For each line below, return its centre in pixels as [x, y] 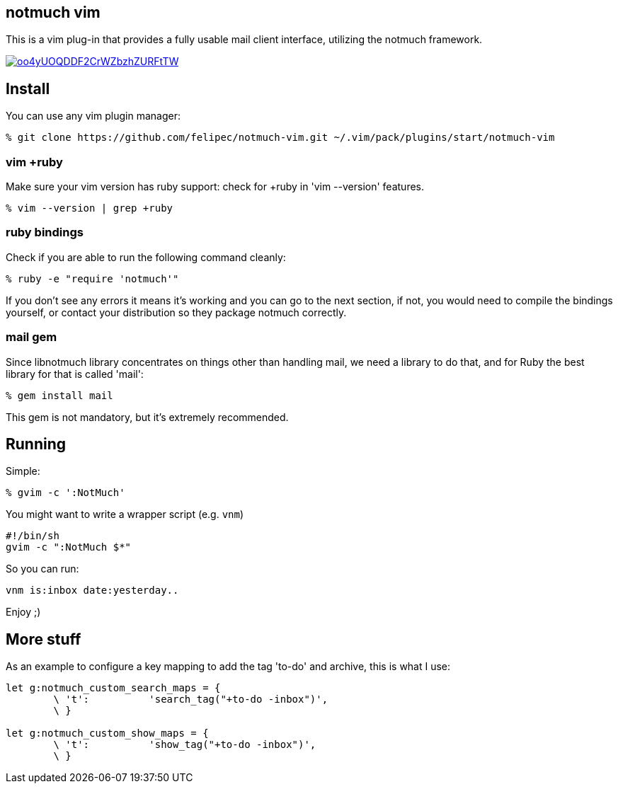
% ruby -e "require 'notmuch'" [92, 278]
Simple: [23, 471]
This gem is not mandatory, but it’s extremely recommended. [147, 417]
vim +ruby [34, 162]
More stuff [44, 639]
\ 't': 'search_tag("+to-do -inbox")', [191, 699]
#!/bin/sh [33, 536]
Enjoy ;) [23, 612]
